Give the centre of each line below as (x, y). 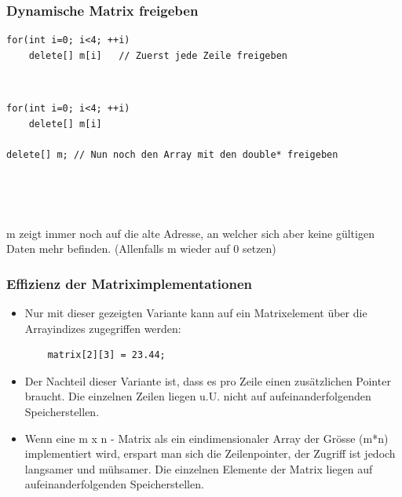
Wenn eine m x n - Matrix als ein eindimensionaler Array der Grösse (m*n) (206, 438)
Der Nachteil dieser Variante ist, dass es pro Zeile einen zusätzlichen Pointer (208, 380)
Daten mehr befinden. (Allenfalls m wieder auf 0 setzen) (141, 248)
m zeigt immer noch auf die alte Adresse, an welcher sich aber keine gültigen (190, 233)
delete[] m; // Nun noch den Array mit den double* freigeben (172, 154)
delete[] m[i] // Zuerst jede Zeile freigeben (158, 55)
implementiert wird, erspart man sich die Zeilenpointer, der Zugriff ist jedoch (210, 453)
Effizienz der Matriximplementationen (129, 283)
